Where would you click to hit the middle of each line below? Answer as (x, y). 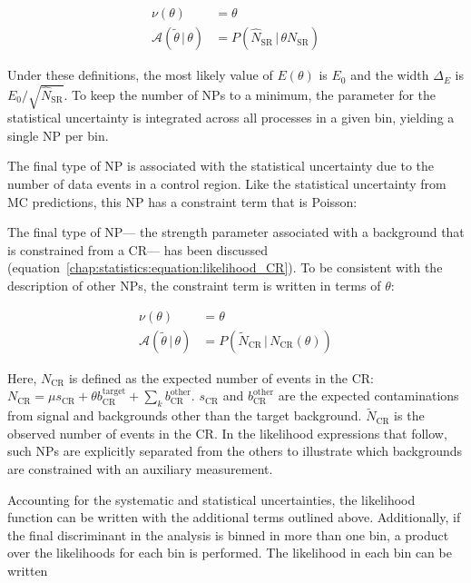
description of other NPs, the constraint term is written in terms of (194, 285)
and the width (390, 75)
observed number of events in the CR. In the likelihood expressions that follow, (227, 433)
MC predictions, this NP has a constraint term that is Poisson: (182, 201)
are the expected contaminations (368, 395)
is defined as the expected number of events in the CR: (221, 377)
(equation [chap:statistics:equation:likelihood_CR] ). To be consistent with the (225, 267)
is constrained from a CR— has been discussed (137, 249)
